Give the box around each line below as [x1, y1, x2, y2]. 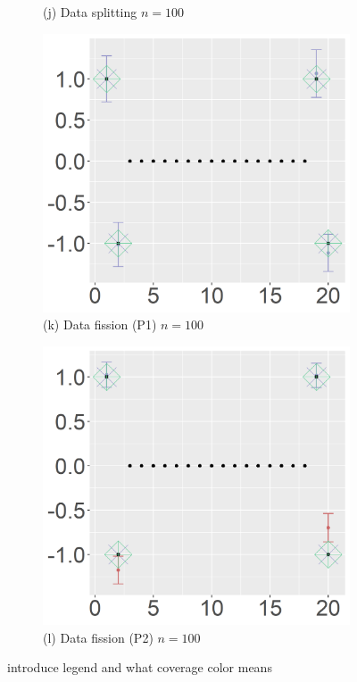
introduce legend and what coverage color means [7, 658, 272, 677]
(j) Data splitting [43, 3, 137, 21]
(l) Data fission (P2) [43, 628, 154, 646]
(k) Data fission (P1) [43, 315, 157, 334]
